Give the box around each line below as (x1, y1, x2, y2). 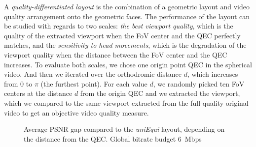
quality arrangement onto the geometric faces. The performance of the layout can (4, 11, 250, 21)
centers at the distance (4, 88, 73, 98)
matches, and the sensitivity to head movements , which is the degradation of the (4, 40, 247, 50)
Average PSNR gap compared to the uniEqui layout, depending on (24, 124, 225, 134)
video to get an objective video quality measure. (4, 107, 149, 118)
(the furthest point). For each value (40, 78, 147, 88)
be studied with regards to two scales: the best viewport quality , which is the (4, 21, 233, 31)
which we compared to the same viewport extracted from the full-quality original (4, 97, 249, 108)
